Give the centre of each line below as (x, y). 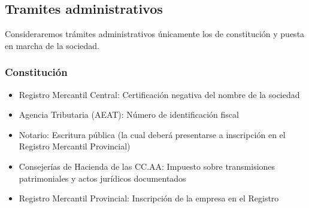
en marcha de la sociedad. (52, 45)
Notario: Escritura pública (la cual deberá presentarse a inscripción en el (152, 134)
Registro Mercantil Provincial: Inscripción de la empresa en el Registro (149, 198)
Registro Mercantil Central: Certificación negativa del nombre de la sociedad (159, 94)
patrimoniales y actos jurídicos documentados (102, 178)
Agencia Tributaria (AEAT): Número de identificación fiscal (129, 114)
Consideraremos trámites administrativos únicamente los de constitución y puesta (155, 34)
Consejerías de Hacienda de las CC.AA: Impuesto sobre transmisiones (147, 166)
